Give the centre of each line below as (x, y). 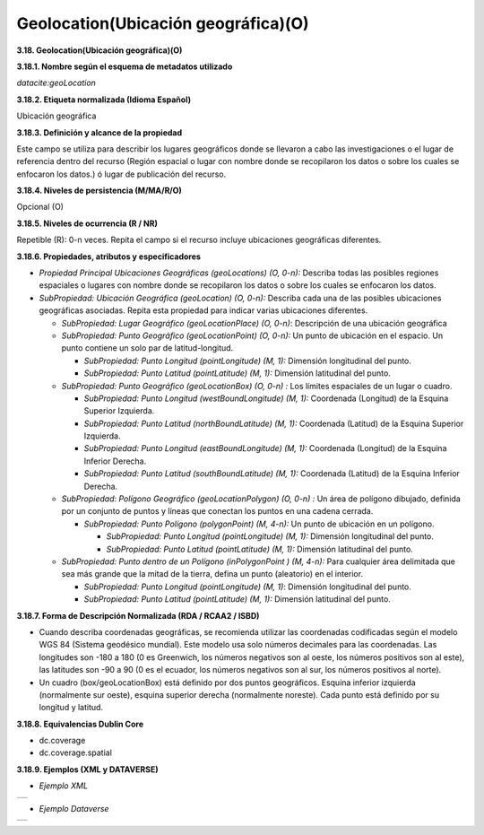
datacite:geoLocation (56, 83)
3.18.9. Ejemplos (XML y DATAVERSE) (87, 769)
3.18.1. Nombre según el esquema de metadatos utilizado (125, 66)
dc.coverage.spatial (75, 752)
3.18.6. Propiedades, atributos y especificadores (109, 257)
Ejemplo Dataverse (74, 808)
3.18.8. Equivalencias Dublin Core (80, 724)
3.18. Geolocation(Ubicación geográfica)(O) (99, 50)
